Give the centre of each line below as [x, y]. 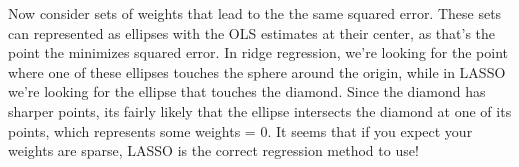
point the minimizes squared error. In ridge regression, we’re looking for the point [258, 52]
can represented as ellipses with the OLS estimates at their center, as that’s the [252, 32]
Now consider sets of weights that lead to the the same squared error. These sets [255, 13]
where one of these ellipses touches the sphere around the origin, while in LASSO [257, 71]
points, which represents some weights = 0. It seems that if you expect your [240, 130]
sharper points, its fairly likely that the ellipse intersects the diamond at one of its [260, 110]
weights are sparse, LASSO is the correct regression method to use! [213, 150]
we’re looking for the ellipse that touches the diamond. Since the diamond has [247, 91]
